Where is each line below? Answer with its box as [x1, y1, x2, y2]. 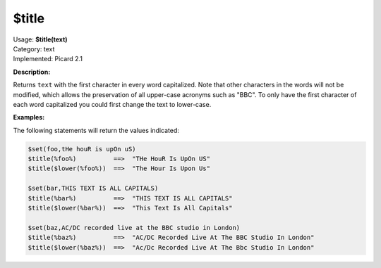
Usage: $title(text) [13, 35, 68, 44]
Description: [13, 68, 51, 76]
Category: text [13, 44, 55, 53]
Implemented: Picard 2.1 [13, 55, 83, 63]
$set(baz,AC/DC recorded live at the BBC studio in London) [28, 224, 241, 231]
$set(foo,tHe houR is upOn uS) [28, 145, 137, 153]
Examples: [13, 113, 45, 122]
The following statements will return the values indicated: [13, 126, 180, 134]
